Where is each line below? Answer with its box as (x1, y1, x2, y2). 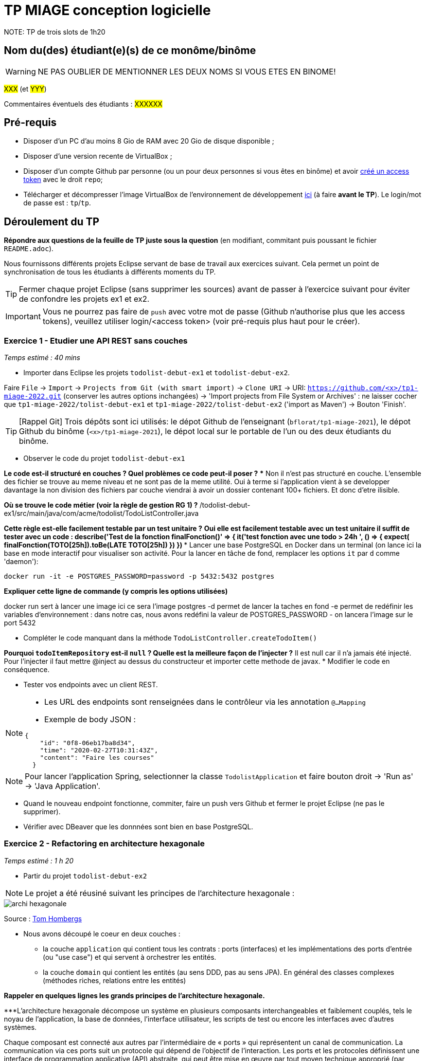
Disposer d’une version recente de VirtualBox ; (23, 152, 172, 161)
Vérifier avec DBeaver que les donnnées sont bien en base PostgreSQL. (23, 823, 253, 831)
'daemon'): (4, 557, 38, 566)
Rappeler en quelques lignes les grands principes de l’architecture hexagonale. (4, 991, 265, 1000)
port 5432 (4, 619, 36, 627)
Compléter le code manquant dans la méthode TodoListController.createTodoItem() (23, 634, 317, 642)
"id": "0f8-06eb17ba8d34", (40, 739, 136, 747)
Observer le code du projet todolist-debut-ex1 (23, 454, 185, 463)
